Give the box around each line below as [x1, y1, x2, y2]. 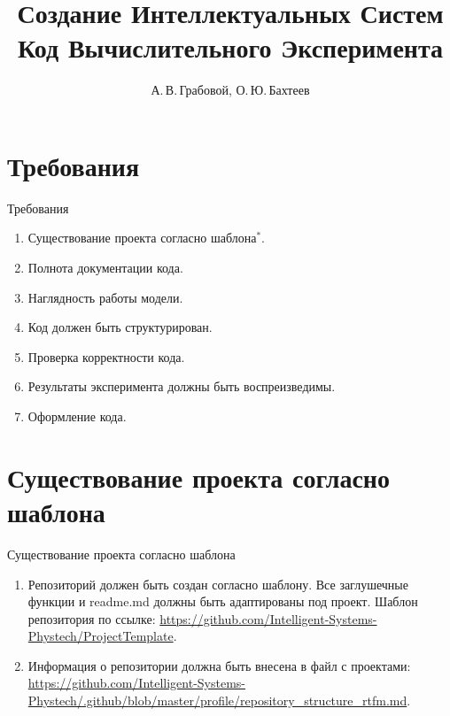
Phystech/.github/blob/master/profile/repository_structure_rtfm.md [27, 691, 407, 710]
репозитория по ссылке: [27, 609, 156, 627]
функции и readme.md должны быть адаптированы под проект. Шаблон [27, 592, 418, 611]
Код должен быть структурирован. [27, 318, 213, 336]
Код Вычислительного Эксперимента [17, 29, 444, 65]
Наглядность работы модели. [27, 288, 183, 306]
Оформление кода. [27, 407, 127, 425]
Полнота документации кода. [27, 258, 183, 277]
